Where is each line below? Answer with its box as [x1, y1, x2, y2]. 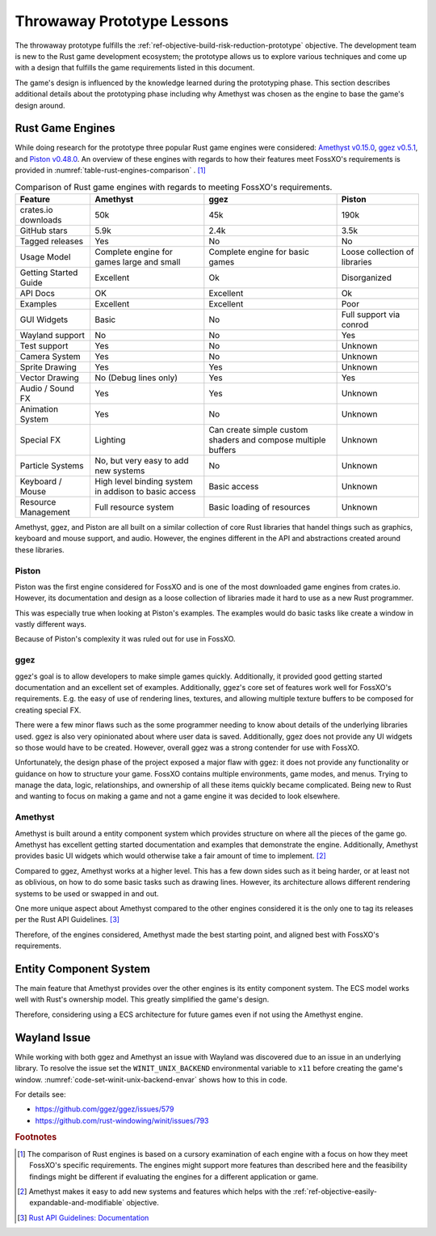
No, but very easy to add [94, 455, 189, 466]
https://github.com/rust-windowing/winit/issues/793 [35, 1115, 209, 1125]
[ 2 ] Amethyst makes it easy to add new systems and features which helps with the [17, 1186, 291, 1196]
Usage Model [19, 251, 71, 262]
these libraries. [15, 544, 65, 554]
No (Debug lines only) [94, 372, 178, 383]
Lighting [94, 434, 126, 445]
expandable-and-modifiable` [29, 1198, 125, 1208]
